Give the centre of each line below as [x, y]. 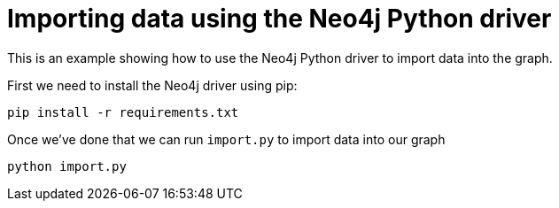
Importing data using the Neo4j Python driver [279, 19]
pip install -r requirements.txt [123, 112]
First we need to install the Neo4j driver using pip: [152, 85]
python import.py [67, 166]
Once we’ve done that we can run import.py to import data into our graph [226, 139]
